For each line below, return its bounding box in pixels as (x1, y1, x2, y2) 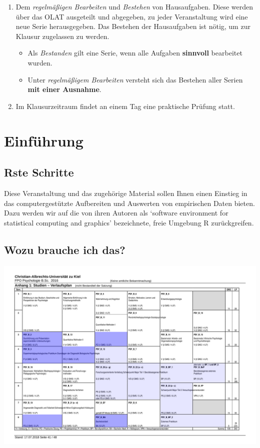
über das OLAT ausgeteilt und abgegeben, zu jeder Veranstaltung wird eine (15, 11, 248, 21)
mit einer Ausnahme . (27, 84, 101, 94)
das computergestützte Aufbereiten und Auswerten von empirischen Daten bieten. (4, 197, 255, 208)
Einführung (4, 130, 83, 150)
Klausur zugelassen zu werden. (15, 30, 109, 41)
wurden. (27, 57, 52, 67)
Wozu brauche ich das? (4, 241, 125, 257)
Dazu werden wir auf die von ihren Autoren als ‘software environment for (4, 207, 228, 218)
